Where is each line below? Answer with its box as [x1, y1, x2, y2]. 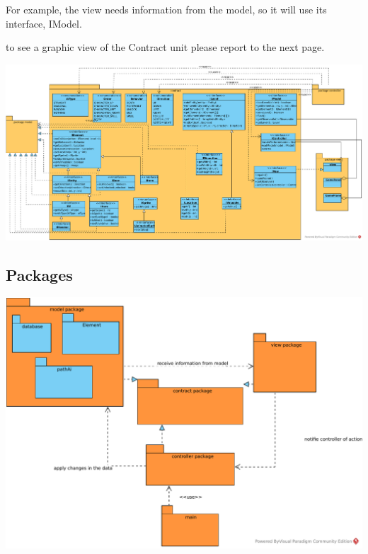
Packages [6, 263, 73, 285]
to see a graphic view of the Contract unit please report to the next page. [6, 40, 325, 54]
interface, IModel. [6, 16, 82, 30]
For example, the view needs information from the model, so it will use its [6, 2, 327, 16]
